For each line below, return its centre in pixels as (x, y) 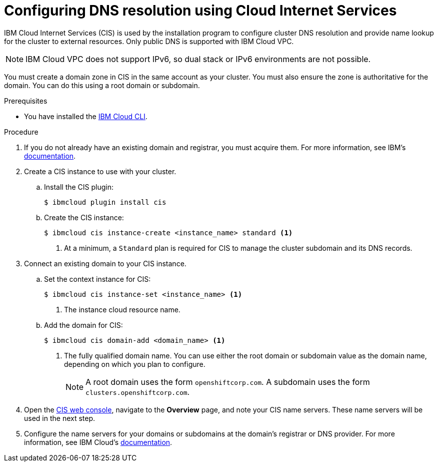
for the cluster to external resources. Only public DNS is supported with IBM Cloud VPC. (149, 41)
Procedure (21, 132)
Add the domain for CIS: (83, 325)
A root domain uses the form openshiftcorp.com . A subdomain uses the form (228, 382)
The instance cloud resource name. (122, 309)
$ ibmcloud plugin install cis (105, 202)
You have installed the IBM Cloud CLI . (86, 116)
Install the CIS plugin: (79, 187)
